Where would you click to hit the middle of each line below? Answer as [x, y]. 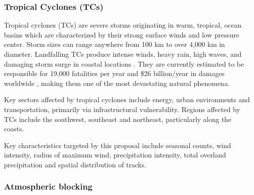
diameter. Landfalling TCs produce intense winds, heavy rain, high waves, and [123, 54]
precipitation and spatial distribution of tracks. [75, 164]
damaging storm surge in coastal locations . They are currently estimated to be [124, 63]
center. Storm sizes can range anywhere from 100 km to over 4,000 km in [115, 44]
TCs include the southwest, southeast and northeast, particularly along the [118, 119]
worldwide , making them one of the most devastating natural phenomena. [117, 83]
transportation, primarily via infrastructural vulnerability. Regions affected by [122, 109]
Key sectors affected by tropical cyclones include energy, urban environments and [127, 99]
